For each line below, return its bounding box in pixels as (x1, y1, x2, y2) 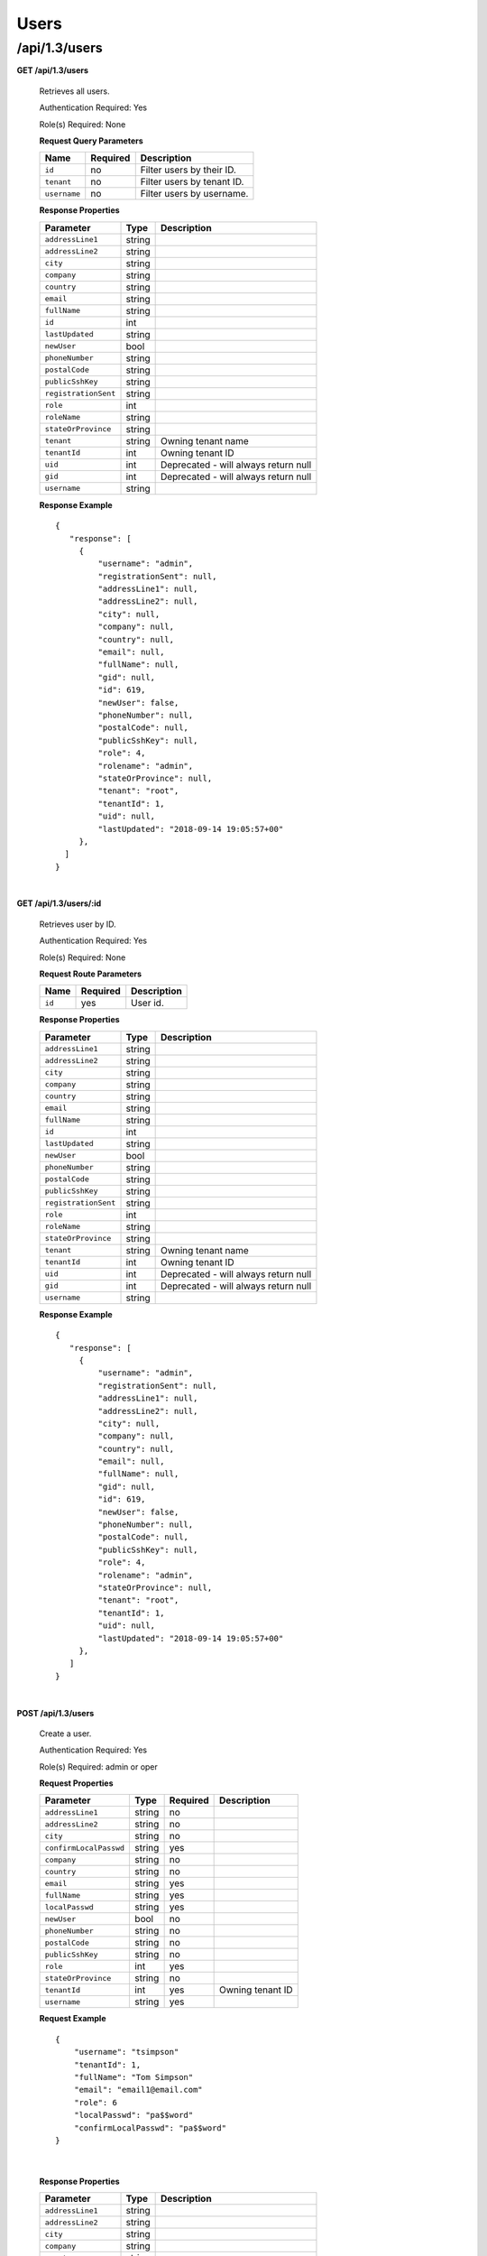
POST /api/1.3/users (16, 1707, 95, 1718)
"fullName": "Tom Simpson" (73, 2072, 194, 2083)
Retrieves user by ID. (39, 919, 116, 929)
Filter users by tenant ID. (140, 176, 244, 189)
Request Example (39, 2013, 106, 2024)
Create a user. (39, 1728, 92, 1739)
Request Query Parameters (39, 135, 143, 146)
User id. (131, 997, 164, 1010)
